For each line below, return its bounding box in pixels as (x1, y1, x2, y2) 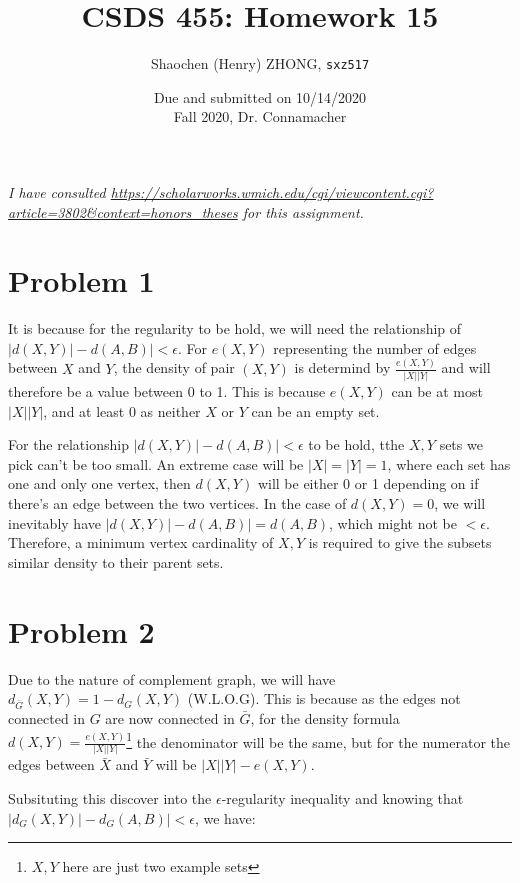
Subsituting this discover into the (8, 788, 212, 809)
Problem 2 (8, 610, 155, 651)
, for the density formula (250, 707, 400, 728)
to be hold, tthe (308, 434, 405, 455)
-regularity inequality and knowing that (221, 788, 464, 809)
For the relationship (8, 434, 129, 455)
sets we (439, 434, 483, 455)
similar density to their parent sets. (8, 551, 224, 572)
